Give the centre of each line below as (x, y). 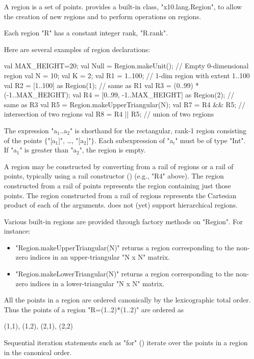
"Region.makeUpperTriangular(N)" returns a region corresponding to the (125, 247)
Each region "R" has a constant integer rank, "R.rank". (86, 33)
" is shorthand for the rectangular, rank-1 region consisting (158, 130)
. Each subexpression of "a (134, 140)
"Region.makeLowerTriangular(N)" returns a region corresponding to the (124, 274)
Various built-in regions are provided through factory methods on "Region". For (124, 221)
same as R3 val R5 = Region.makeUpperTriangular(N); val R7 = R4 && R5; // (125, 104)
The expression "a (31, 130)
